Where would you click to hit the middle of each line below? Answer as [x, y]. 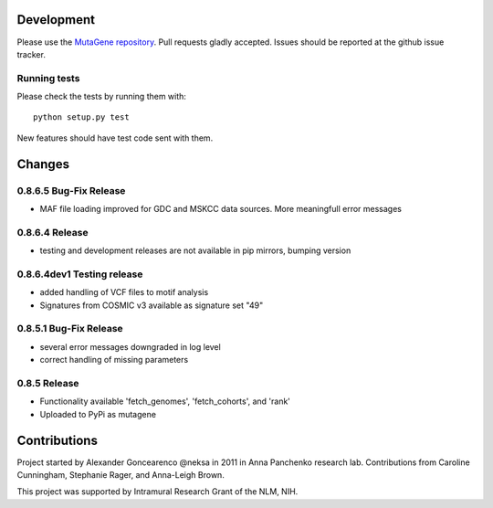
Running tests [48, 78]
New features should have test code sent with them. [115, 138]
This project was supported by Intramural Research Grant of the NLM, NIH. [157, 492]
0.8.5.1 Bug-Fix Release [70, 329]
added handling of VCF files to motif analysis [124, 292]
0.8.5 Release [48, 383]
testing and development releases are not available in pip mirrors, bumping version [195, 250]
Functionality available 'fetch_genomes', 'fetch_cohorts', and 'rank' [165, 401]
